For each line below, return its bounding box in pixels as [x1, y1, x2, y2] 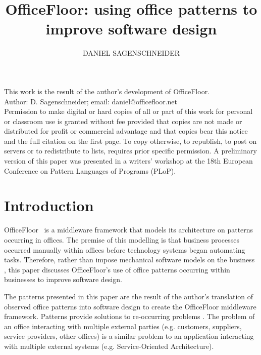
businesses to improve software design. [4, 274, 122, 285]
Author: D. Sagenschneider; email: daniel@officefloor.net [4, 96, 178, 106]
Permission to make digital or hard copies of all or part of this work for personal [4, 106, 253, 116]
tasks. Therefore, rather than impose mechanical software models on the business [4, 254, 255, 265]
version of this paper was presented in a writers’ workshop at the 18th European [4, 155, 253, 166]
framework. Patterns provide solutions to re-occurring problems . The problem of [4, 311, 255, 322]
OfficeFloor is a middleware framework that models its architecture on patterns [4, 224, 253, 235]
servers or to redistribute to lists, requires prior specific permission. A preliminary [4, 145, 257, 156]
